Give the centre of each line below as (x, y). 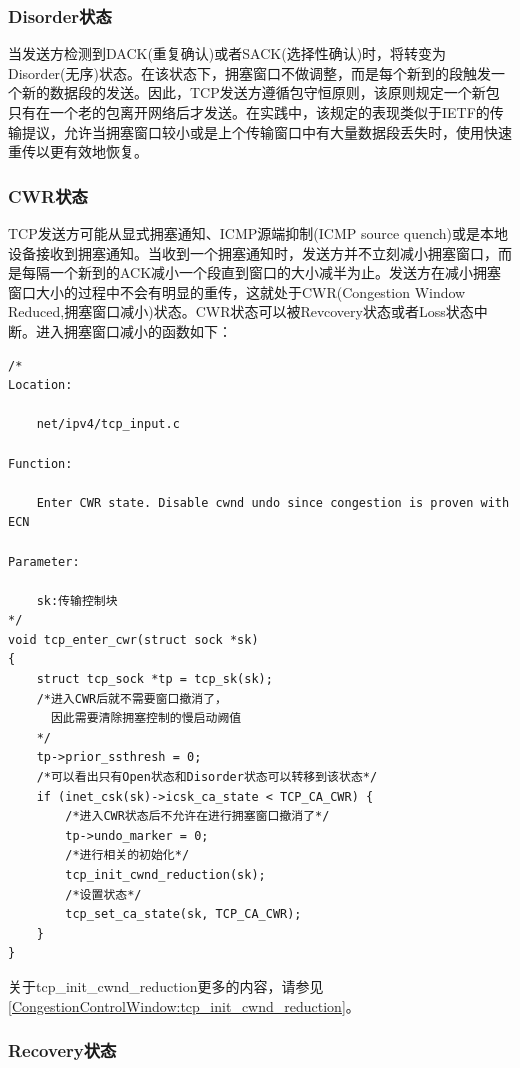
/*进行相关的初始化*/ (127, 855)
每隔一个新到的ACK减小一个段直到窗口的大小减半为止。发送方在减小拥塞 (261, 272)
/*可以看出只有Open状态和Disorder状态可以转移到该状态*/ (207, 777)
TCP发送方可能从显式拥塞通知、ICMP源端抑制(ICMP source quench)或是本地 (258, 233)
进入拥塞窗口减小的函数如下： (133, 330)
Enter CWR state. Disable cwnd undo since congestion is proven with (273, 502)
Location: (40, 385)
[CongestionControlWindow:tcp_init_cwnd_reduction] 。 (184, 1005)
